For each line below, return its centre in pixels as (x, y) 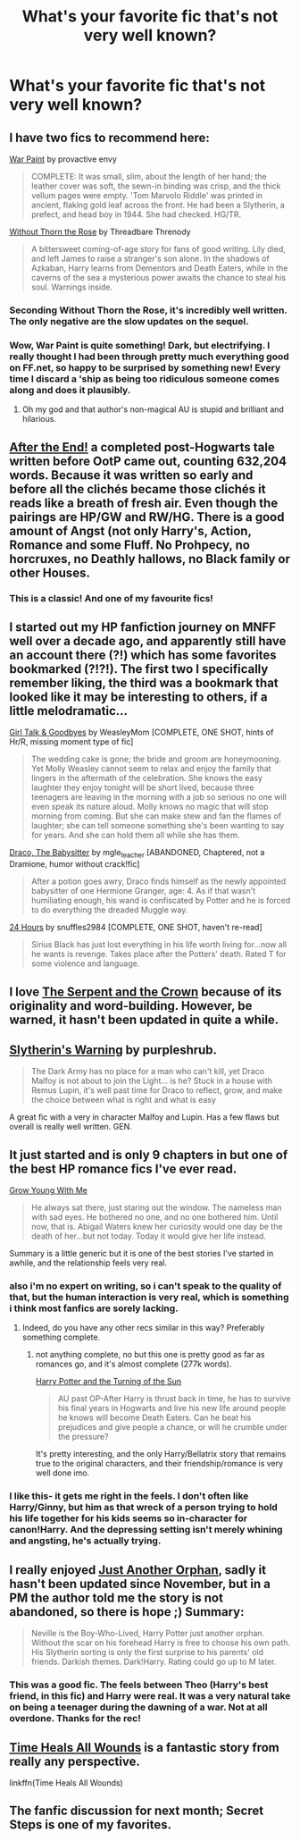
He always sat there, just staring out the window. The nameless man (156, 1207)
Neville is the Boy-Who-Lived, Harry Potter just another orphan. (148, 1634)
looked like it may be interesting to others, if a (138, 697)
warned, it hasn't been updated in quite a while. (144, 1019)
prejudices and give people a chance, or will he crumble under (173, 1427)
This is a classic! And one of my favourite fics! (112, 598)
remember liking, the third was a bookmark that (144, 682)
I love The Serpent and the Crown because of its (146, 992)
